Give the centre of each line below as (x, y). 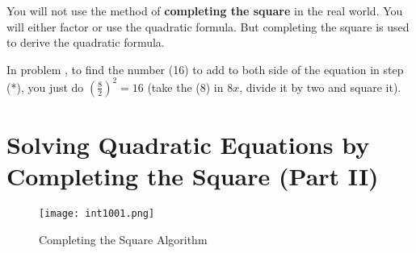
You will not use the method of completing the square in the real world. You (205, 10)
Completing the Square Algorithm (123, 239)
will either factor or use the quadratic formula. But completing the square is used (208, 26)
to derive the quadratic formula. (86, 42)
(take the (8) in (185, 87)
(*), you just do (45, 87)
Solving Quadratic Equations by (188, 145)
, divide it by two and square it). (320, 87)
